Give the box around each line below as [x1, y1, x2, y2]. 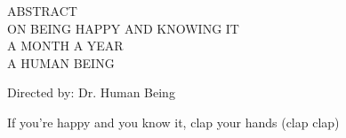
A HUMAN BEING [7, 53, 115, 72]
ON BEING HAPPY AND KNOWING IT [7, 19, 239, 37]
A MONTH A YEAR [7, 36, 124, 55]
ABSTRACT [7, 2, 77, 19]
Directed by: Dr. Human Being [7, 83, 175, 102]
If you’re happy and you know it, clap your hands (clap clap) [7, 112, 340, 131]
